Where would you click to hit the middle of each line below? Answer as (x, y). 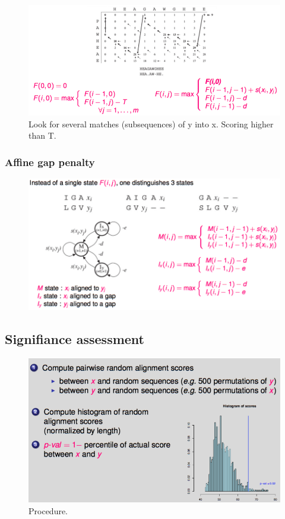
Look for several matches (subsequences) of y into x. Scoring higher (151, 124)
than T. (42, 135)
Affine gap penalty (50, 162)
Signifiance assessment (75, 339)
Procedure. (48, 510)
